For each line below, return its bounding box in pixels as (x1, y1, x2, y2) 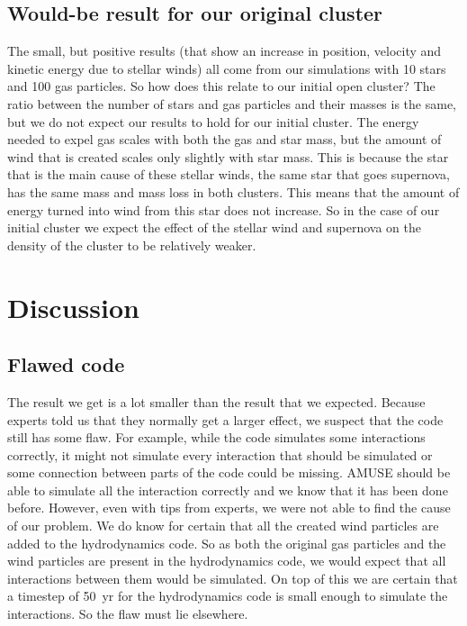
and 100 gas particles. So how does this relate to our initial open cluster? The (7, 77, 436, 95)
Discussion (7, 288, 139, 325)
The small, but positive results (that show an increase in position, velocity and (7, 41, 442, 60)
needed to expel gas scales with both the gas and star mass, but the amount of (7, 130, 442, 149)
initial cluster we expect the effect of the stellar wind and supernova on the (7, 218, 421, 237)
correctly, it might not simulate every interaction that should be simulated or (7, 445, 433, 464)
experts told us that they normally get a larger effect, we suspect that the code (7, 410, 444, 429)
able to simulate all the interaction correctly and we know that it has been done (7, 480, 448, 499)
